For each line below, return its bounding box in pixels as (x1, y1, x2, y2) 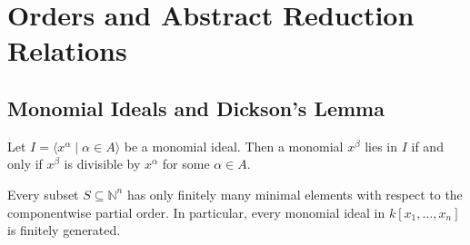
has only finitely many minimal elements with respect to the (126, 184, 463, 203)
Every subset (7, 184, 79, 203)
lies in (365, 136, 398, 155)
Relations (7, 32, 127, 69)
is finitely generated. (7, 220, 121, 240)
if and (411, 136, 444, 155)
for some (162, 154, 210, 173)
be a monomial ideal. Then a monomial (124, 136, 344, 155)
